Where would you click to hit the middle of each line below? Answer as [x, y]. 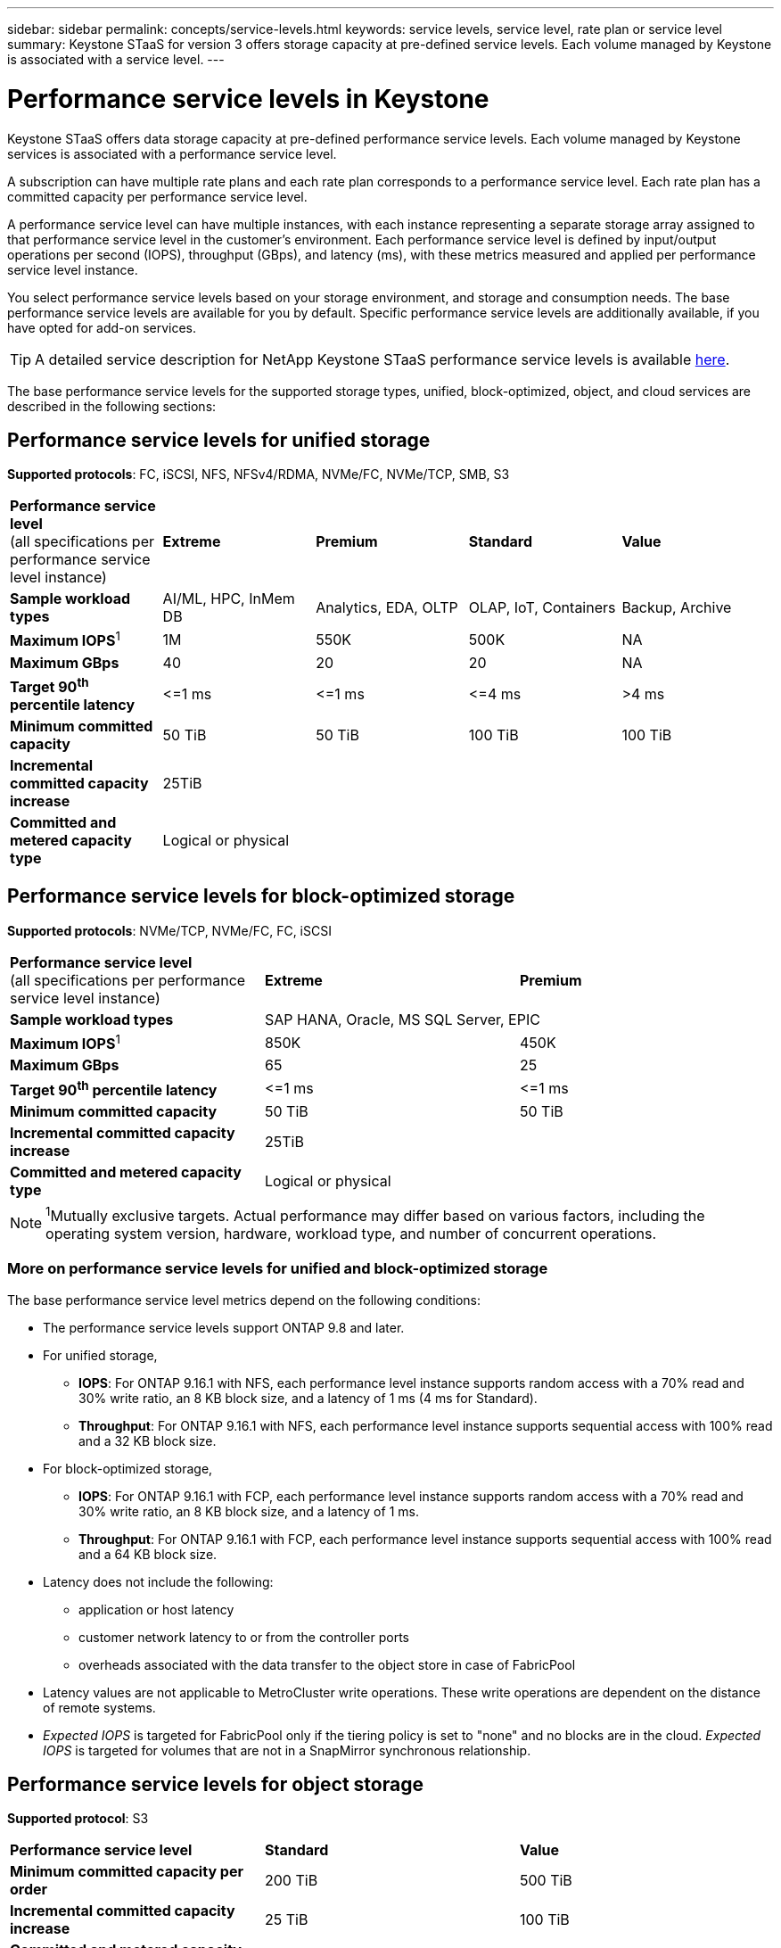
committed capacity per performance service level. [157, 196]
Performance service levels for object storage [215, 1784]
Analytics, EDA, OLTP [387, 608]
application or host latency [156, 1609]
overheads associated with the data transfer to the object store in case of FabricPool [327, 1664]
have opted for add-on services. [102, 327]
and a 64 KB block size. [148, 1554]
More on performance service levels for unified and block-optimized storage [278, 1269]
